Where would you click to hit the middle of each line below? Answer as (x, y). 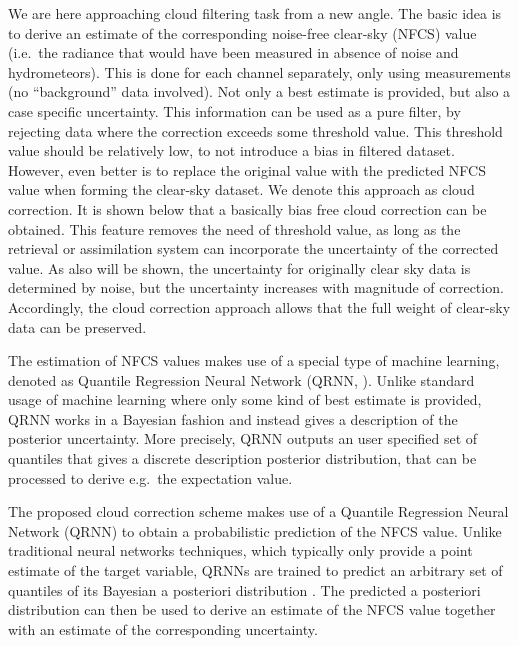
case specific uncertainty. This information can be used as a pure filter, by (234, 110)
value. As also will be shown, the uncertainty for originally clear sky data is (239, 267)
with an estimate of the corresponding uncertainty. (163, 628)
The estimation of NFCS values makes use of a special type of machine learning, (254, 360)
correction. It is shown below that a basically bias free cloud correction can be (247, 208)
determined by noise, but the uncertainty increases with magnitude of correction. (256, 287)
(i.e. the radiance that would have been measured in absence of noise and (233, 52)
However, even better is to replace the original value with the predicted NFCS (247, 169)
